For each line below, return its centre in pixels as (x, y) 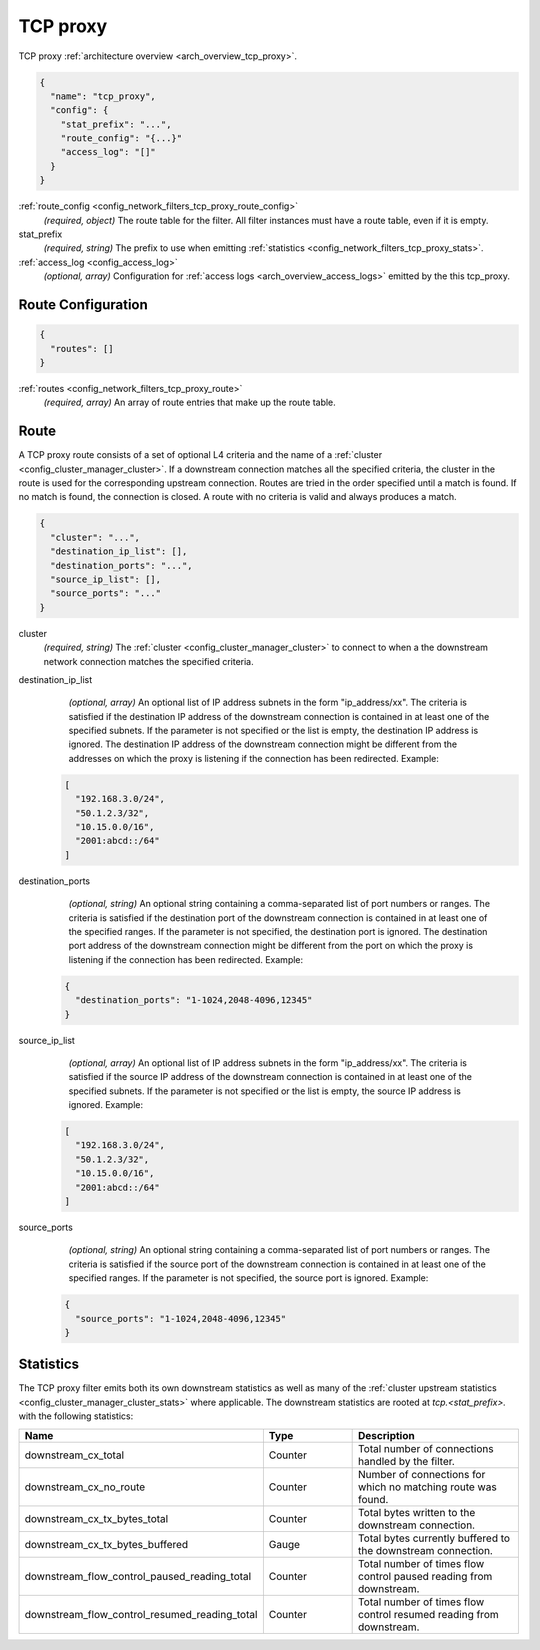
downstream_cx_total (74, 1455)
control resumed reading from (428, 1614)
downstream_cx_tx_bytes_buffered (106, 1544)
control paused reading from (425, 1576)
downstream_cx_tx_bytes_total (96, 1518)
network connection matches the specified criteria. (148, 661)
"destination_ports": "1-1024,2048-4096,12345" (194, 1000)
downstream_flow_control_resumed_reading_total (141, 1614)
